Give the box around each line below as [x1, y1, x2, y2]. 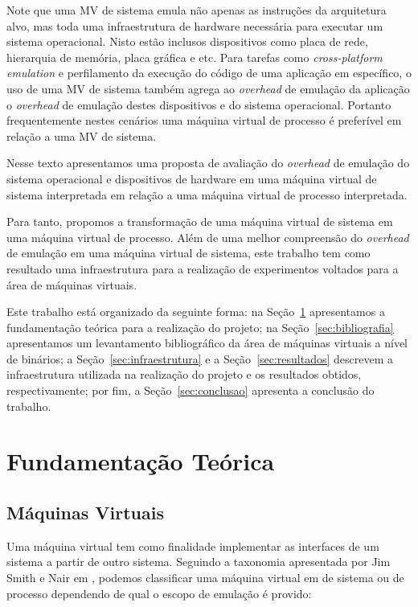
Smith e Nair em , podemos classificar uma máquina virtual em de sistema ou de [6, 569, 404, 586]
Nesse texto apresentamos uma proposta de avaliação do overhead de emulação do [6, 154, 410, 171]
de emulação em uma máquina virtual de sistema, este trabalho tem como [6, 244, 371, 261]
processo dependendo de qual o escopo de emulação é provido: [6, 584, 312, 601]
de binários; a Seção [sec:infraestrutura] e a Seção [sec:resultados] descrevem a [6, 350, 394, 367]
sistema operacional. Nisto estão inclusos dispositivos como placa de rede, [6, 33, 368, 50]
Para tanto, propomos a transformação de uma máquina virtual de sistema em [6, 213, 393, 230]
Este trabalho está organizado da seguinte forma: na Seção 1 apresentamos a [6, 303, 385, 320]
